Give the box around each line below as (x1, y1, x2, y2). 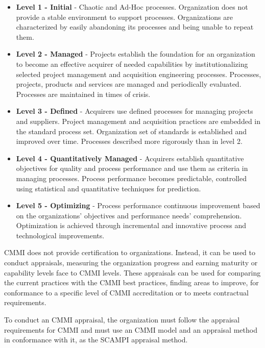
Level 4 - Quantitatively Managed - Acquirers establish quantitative (16, 153, 244, 163)
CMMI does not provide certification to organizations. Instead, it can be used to (4, 247, 255, 258)
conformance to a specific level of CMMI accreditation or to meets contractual (4, 287, 249, 297)
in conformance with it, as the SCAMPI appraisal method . (4, 334, 188, 345)
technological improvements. (16, 230, 105, 240)
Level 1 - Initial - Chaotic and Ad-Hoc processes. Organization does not (16, 2, 248, 12)
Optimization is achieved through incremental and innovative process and (16, 220, 247, 231)
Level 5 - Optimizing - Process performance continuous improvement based (16, 200, 260, 211)
